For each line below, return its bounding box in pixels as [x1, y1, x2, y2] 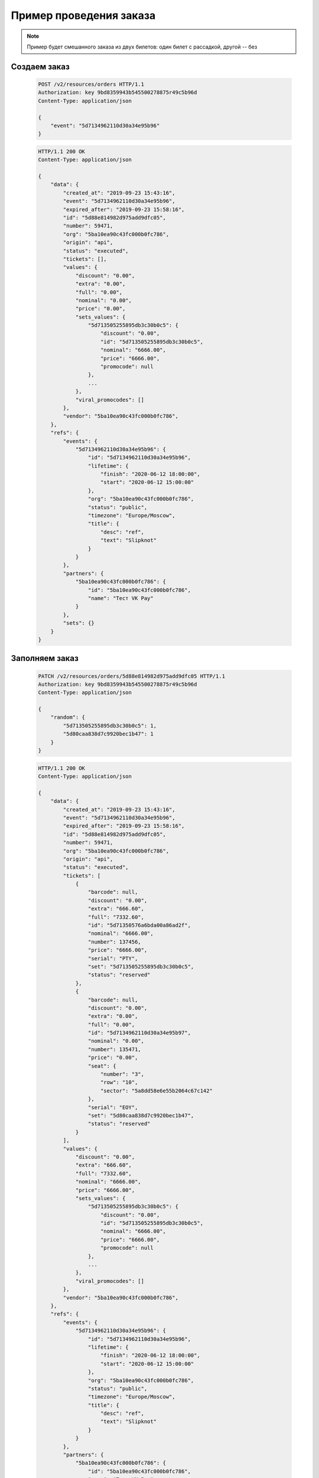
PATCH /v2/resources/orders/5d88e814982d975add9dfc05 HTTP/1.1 [38, 673, 226, 679]
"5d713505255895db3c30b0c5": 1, [63, 722, 157, 729]
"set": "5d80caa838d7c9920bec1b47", [87, 1112, 194, 1119]
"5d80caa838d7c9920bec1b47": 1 [63, 731, 154, 737]
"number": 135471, [87, 1046, 141, 1052]
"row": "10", [100, 1079, 138, 1086]
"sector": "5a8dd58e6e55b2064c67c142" [100, 1087, 213, 1094]
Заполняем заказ [11, 653, 79, 663]
